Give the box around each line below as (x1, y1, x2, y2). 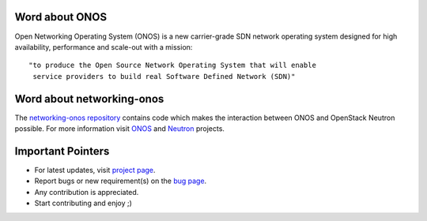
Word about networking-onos (14, 92, 164, 106)
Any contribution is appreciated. (34, 187, 139, 197)
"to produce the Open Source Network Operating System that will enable (28, 61, 316, 70)
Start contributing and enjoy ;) (34, 198, 132, 208)
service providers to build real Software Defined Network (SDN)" (32, 72, 296, 81)
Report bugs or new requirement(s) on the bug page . (34, 176, 207, 185)
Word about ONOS (14, 10, 108, 24)
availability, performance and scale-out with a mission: (14, 42, 193, 51)
